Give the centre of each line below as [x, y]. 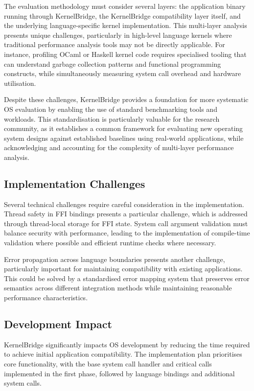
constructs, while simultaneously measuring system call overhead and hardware [123, 73]
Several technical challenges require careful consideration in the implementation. [124, 204]
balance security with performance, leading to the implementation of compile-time [127, 233]
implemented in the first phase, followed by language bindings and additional [119, 373]
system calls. [23, 383]
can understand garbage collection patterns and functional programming [113, 64]
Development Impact [58, 324]
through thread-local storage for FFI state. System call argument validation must [126, 223]
